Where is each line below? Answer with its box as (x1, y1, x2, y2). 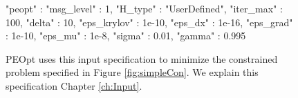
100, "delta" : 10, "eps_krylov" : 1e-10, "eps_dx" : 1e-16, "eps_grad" (6, 14, 293, 29)
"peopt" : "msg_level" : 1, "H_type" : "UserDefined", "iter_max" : (6, 1, 283, 15)
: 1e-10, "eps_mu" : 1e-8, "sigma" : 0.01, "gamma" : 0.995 (6, 28, 246, 43)
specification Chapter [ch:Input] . (6, 78, 142, 92)
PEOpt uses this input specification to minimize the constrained (6, 51, 278, 66)
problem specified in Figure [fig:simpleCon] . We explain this (6, 65, 259, 79)
